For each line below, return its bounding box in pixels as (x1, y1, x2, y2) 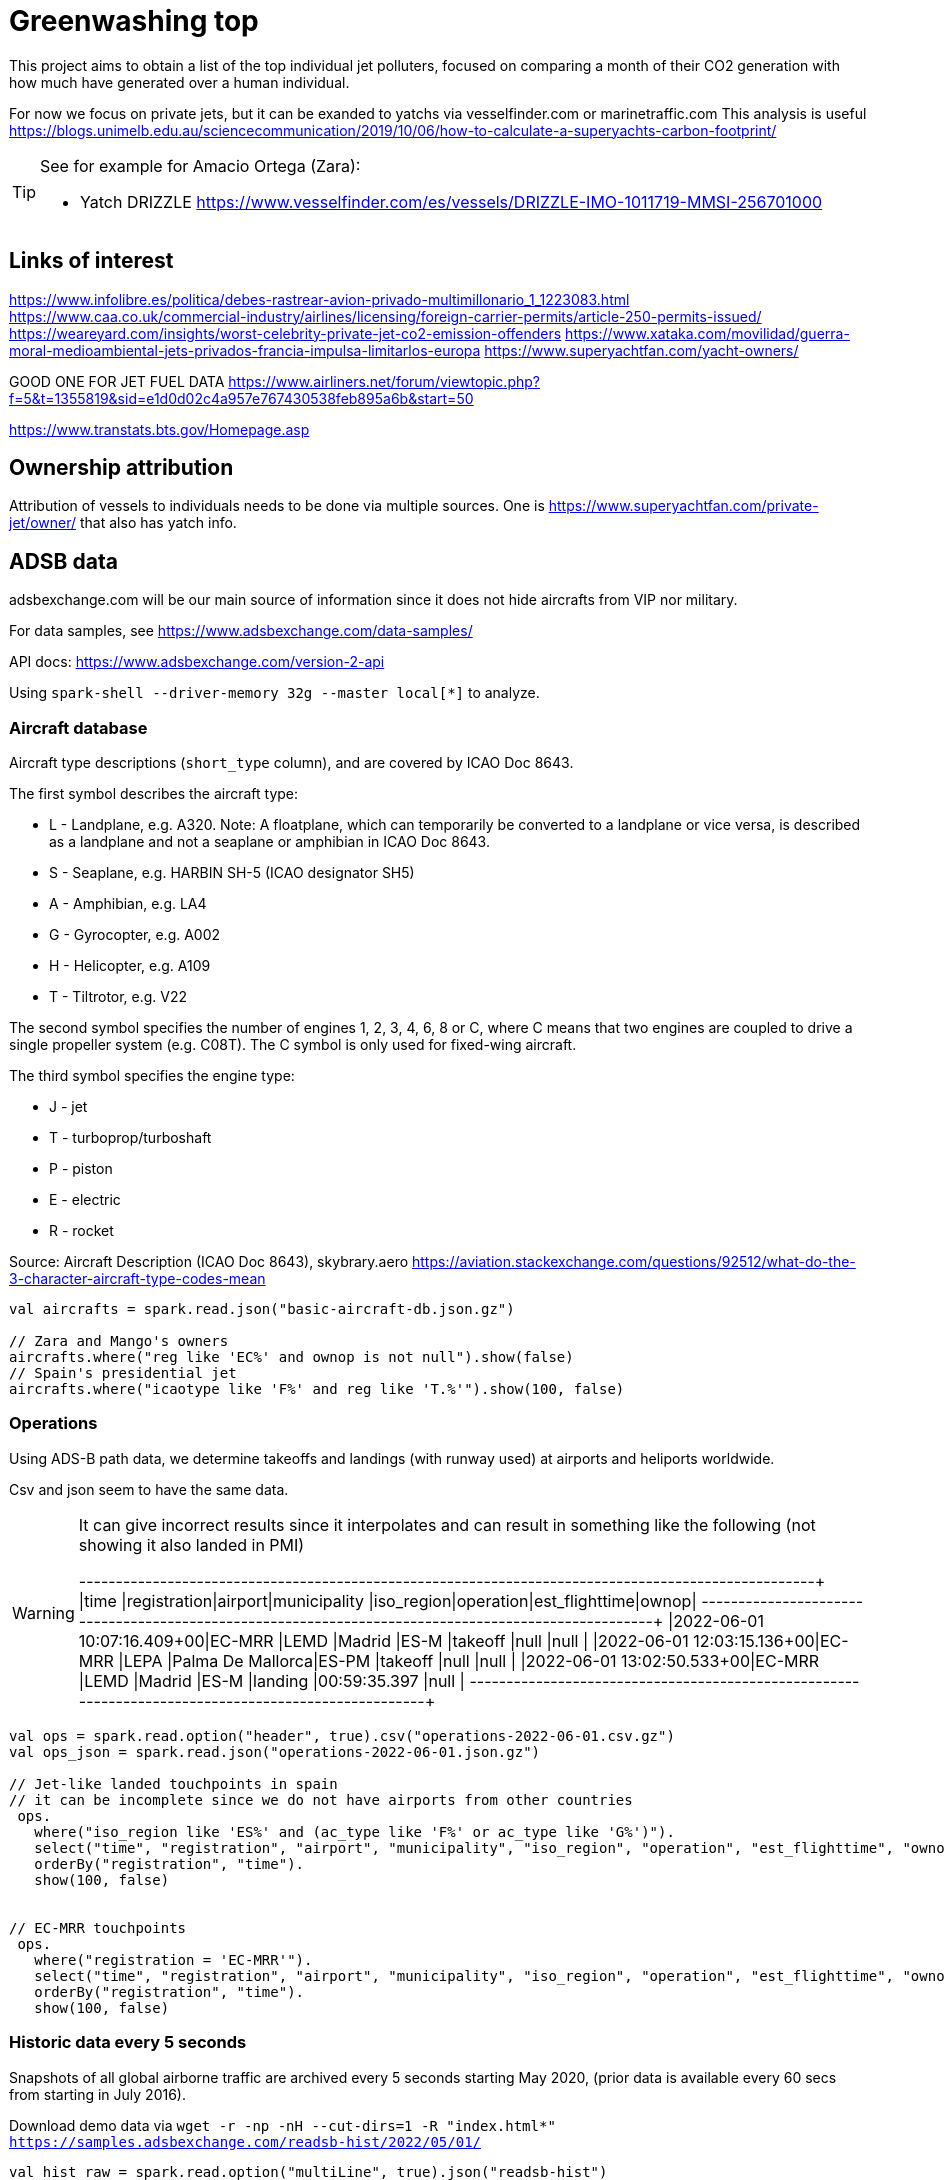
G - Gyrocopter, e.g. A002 (49, 926, 221, 944)
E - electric (49, 1191, 121, 1209)
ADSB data (9, 548, 118, 574)
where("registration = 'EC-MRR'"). (34, 1951, 313, 1968)
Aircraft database (9, 717, 148, 738)
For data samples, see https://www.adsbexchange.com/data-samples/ (9, 622, 473, 640)
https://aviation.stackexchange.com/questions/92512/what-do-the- (412, 1253, 856, 1271)
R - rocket (49, 1222, 114, 1240)
